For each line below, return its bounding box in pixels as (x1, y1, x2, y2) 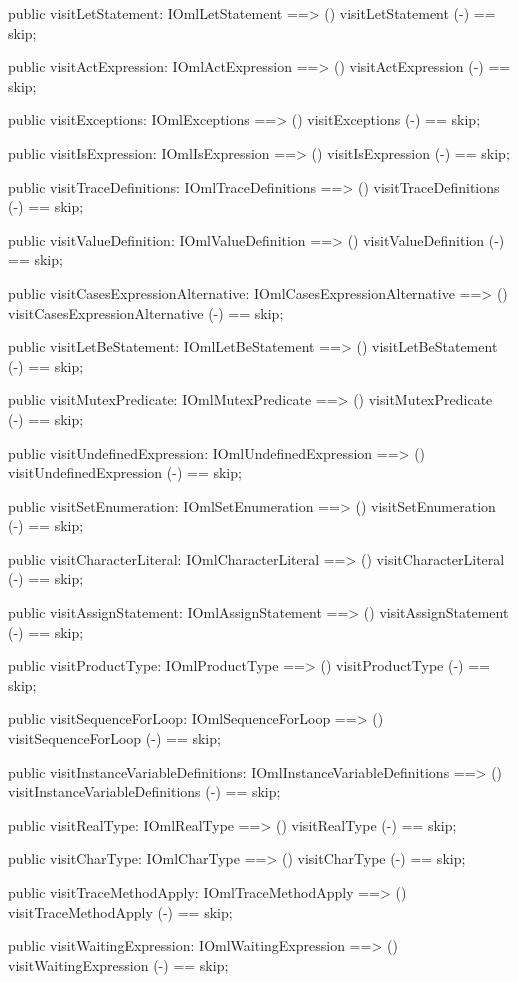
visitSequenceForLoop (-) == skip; (8, 728, 221, 749)
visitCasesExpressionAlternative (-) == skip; (8, 302, 284, 323)
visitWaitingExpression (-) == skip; (8, 954, 229, 975)
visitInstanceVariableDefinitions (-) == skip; (8, 781, 281, 802)
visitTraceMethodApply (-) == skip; (8, 901, 233, 922)
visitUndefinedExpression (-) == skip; (8, 462, 242, 483)
